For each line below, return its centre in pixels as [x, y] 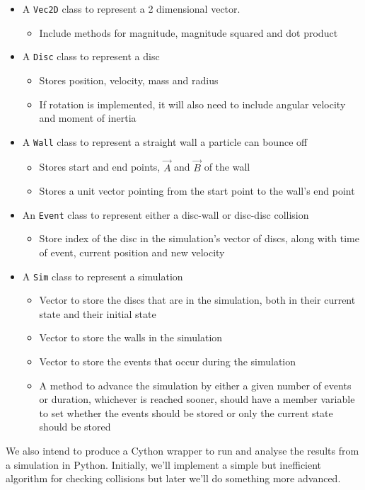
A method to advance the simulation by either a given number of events [195, 385]
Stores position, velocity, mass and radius [129, 80]
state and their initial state [98, 313]
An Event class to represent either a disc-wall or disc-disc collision [166, 214]
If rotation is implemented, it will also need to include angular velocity [192, 104]
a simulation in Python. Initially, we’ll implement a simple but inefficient [164, 464]
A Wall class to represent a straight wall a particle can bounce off [165, 141]
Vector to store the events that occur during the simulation [168, 361]
